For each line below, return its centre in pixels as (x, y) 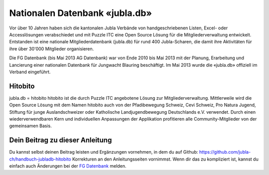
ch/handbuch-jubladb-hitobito (40, 159)
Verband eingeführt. (30, 72)
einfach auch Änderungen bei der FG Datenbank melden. (68, 166)
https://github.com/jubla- (225, 152)
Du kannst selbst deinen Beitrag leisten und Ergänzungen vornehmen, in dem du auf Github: (104, 152)
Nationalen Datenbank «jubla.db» (80, 13)
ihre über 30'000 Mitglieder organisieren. (52, 49)
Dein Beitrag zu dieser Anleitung (61, 140)
